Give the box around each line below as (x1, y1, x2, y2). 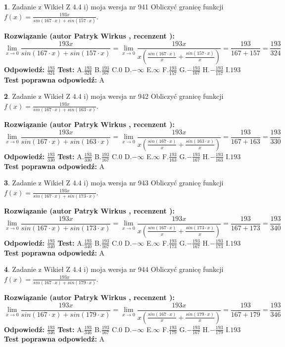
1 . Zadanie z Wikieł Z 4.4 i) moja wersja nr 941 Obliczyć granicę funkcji (4, 1, 224, 11)
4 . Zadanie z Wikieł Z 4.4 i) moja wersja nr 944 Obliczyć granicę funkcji (4, 264, 224, 274)
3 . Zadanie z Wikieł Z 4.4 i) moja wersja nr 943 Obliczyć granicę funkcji (4, 177, 224, 188)
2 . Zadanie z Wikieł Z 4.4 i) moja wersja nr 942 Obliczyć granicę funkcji (4, 91, 224, 101)
